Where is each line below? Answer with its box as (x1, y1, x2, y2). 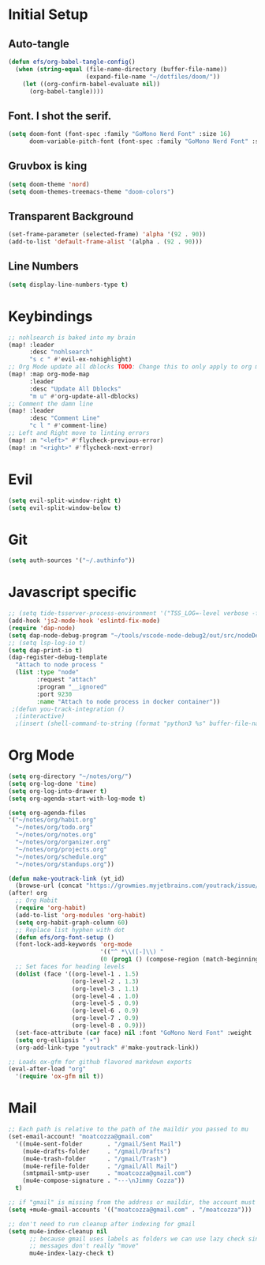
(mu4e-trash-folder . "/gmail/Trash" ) (22, 1154, 168, 1163)
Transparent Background (8, 210, 134, 223)
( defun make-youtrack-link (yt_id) (8, 874, 125, 882)
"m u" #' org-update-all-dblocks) (28, 392, 140, 400)
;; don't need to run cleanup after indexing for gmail (8, 1220, 196, 1228)
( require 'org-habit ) (15, 904, 87, 912)
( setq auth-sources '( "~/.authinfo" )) (8, 557, 136, 565)
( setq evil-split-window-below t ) (8, 504, 122, 512)
